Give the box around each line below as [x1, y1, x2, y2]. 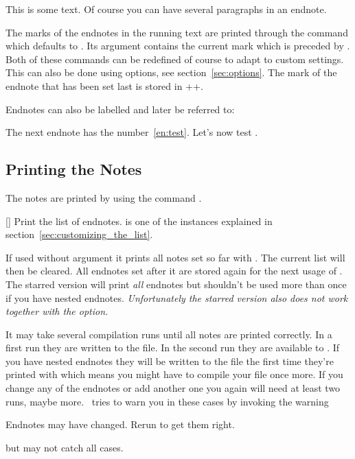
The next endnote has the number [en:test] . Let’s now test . [5, 125, 258, 139]
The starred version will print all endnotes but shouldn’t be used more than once [5, 276, 347, 291]
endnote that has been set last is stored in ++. [5, 78, 203, 93]
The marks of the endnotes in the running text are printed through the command [5, 25, 348, 39]
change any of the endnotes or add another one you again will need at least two [5, 381, 341, 395]
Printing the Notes [5, 158, 142, 180]
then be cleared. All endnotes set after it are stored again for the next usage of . [5, 263, 343, 278]
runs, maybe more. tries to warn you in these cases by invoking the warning [5, 394, 329, 408]
